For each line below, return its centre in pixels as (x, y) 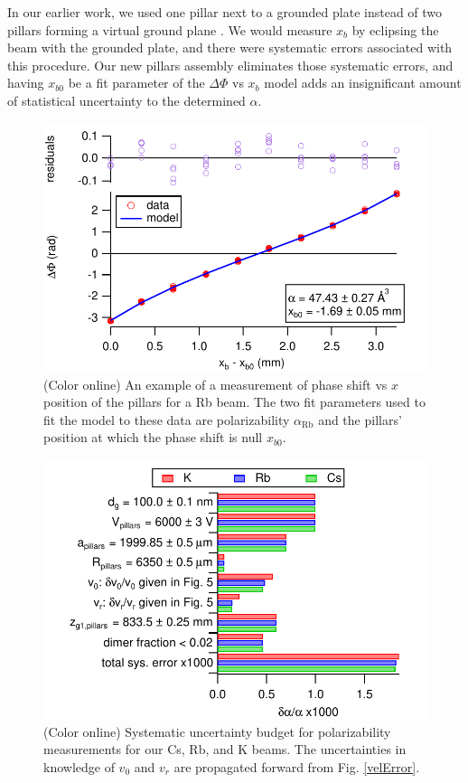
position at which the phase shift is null (153, 437)
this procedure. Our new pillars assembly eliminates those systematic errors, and (230, 65)
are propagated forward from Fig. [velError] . (297, 766)
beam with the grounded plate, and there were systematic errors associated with (230, 47)
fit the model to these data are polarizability (167, 419)
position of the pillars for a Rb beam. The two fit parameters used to (234, 402)
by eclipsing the (395, 29)
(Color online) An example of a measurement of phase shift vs (215, 384)
